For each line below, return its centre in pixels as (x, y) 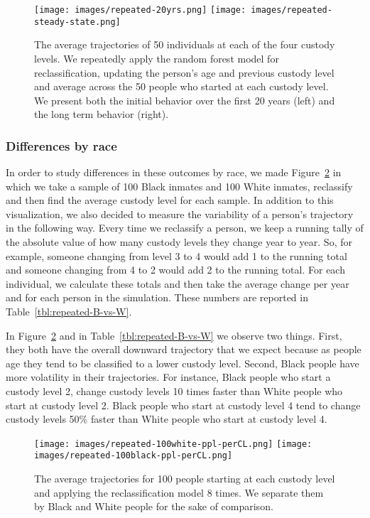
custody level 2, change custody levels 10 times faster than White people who (174, 391)
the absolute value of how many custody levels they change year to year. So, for (179, 242)
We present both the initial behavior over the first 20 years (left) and (185, 100)
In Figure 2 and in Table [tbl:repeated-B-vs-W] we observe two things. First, (174, 335)
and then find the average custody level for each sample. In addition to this (170, 200)
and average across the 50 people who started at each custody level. (181, 86)
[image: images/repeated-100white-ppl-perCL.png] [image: (173, 444)
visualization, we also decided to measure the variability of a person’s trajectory (180, 214)
